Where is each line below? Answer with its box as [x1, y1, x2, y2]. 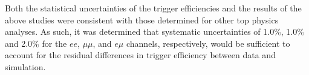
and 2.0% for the [5, 37, 67, 49]
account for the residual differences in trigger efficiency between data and [5, 49, 276, 61]
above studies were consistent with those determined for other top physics [5, 13, 279, 26]
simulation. [5, 60, 46, 73]
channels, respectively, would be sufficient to [126, 37, 290, 49]
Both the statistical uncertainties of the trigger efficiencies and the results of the [5, 2, 302, 14]
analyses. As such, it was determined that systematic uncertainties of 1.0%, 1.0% [5, 25, 304, 38]
